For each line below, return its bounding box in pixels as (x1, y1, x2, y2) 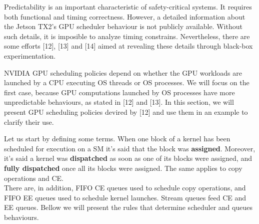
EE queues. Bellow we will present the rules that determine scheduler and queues (4, 202, 252, 212)
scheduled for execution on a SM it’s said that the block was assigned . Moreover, (4, 143, 255, 153)
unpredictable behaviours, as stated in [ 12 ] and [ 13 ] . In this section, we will (4, 97, 234, 107)
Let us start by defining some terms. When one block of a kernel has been (4, 133, 230, 144)
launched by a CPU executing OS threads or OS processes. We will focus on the (4, 77, 249, 88)
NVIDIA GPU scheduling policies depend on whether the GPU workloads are (4, 67, 242, 78)
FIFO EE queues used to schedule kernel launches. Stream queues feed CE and (4, 192, 246, 202)
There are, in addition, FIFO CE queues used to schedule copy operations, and (4, 182, 246, 193)
